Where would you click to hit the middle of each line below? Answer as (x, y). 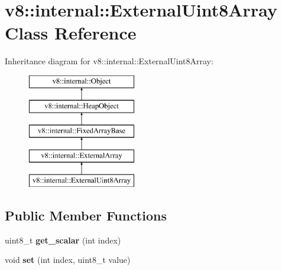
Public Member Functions (86, 215)
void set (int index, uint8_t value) (68, 260)
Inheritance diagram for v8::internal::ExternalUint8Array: (109, 61)
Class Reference (71, 33)
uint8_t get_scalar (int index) (63, 240)
